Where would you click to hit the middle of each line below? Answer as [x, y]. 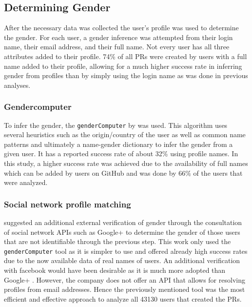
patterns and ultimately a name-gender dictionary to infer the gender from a [118, 144]
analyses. [17, 85]
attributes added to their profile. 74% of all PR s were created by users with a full [126, 56]
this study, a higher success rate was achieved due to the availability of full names [126, 163]
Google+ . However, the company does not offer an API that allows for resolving [125, 279]
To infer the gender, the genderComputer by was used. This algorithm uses [116, 125]
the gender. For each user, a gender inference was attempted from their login [118, 37]
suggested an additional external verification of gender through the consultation [123, 222]
